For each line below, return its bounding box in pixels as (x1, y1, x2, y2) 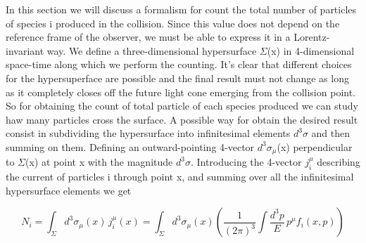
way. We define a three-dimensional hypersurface (46, 43, 257, 58)
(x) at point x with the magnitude (25, 155, 173, 169)
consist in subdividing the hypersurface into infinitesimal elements (6, 126, 291, 140)
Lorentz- (294, 29, 330, 44)
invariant (6, 43, 44, 58)
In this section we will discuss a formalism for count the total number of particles (6, 2, 357, 16)
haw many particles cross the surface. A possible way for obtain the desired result (6, 112, 358, 126)
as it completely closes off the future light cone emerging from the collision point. (6, 84, 355, 99)
